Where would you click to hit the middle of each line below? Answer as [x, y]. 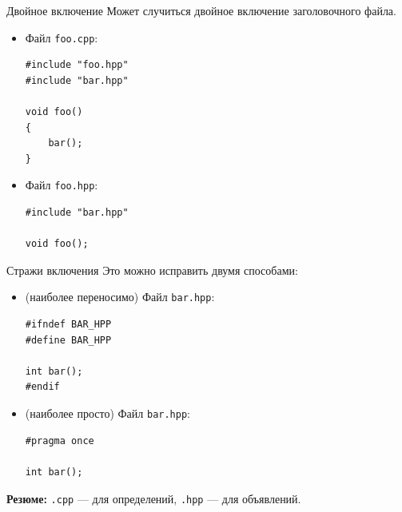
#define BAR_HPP [68, 340]
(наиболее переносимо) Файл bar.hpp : [120, 297]
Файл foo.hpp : [62, 185]
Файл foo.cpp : [62, 37]
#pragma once [60, 441]
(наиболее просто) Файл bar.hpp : [107, 413]
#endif [42, 387]
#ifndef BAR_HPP [68, 325]
